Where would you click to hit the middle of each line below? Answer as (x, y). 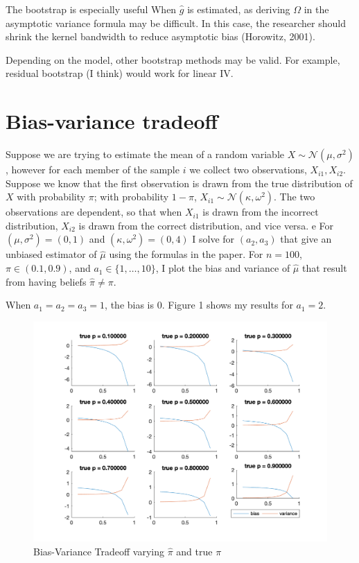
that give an (306, 239)
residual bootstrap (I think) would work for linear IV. (120, 73)
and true (194, 552)
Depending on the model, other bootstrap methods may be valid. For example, (173, 59)
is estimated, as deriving (239, 9)
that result (324, 268)
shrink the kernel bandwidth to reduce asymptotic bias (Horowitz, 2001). (160, 36)
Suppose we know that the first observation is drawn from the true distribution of (179, 183)
